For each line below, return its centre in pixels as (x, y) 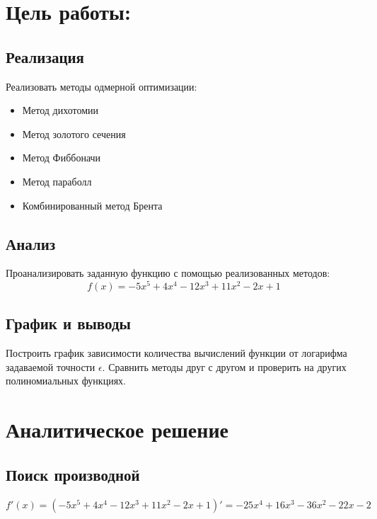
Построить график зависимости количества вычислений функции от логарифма (176, 353)
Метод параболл (57, 181)
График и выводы (68, 323)
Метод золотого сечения (74, 133)
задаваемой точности (51, 366)
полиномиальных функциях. (66, 381)
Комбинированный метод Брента (92, 205)
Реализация (45, 56)
